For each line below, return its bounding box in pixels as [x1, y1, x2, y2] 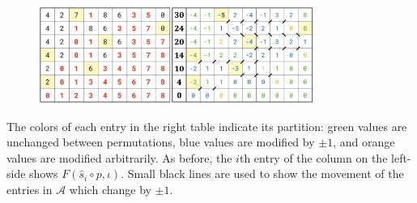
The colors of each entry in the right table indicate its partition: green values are [6, 117, 407, 134]
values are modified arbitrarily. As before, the [6, 149, 232, 166]
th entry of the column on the [239, 149, 388, 166]
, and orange [333, 133, 395, 150]
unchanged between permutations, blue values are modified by [6, 133, 315, 150]
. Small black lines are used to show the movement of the [121, 165, 404, 182]
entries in [6, 180, 53, 197]
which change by [69, 180, 151, 197]
